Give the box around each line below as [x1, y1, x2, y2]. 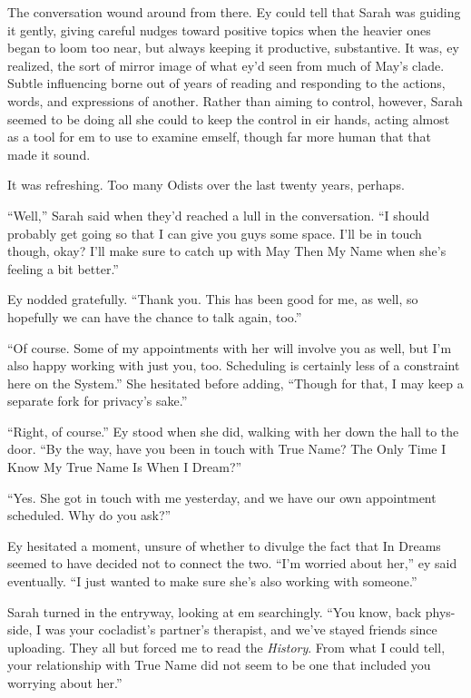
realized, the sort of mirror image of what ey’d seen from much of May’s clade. [7, 55, 445, 74]
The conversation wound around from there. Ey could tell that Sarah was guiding [7, 3, 461, 21]
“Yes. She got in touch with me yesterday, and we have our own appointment [7, 487, 437, 506]
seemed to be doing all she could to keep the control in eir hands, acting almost [7, 109, 450, 128]
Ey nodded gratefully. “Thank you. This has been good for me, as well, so [7, 290, 418, 309]
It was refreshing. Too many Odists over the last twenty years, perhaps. [7, 175, 405, 194]
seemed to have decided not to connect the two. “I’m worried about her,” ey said [7, 554, 457, 573]
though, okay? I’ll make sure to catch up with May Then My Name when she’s [7, 241, 446, 261]
